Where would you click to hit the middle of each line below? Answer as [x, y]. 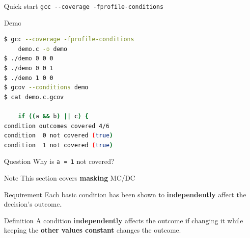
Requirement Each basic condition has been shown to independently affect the [125, 194]
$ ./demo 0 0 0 [29, 59]
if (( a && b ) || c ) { [53, 116]
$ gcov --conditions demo [46, 88]
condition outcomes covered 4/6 [57, 126]
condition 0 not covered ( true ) [58, 136]
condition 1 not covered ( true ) [58, 145]
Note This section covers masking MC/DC [70, 178]
